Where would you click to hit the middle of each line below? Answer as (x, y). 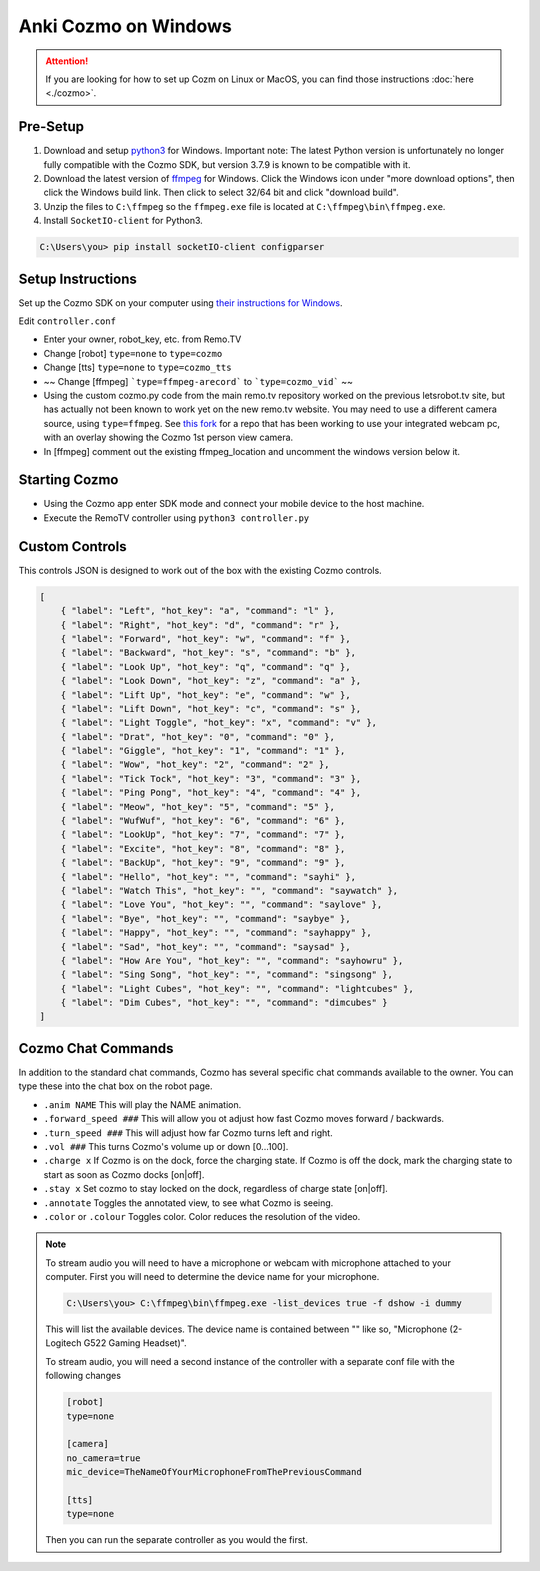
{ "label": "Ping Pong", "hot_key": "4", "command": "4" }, (211, 793)
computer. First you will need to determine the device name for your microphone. (212, 1277)
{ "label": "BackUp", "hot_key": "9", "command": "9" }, (203, 863)
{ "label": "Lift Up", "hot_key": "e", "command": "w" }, (205, 694)
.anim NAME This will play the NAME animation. (142, 1104)
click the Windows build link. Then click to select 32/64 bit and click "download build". (221, 192)
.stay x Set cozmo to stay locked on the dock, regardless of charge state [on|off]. (216, 1189)
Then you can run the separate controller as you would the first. (177, 1540)
